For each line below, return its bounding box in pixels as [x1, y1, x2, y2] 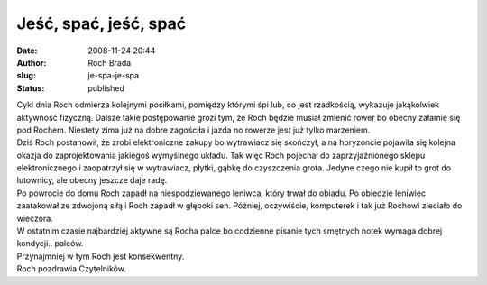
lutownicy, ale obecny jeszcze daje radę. [16, 175, 168, 186]
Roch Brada [87, 57, 132, 68]
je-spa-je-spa [87, 70, 140, 81]
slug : [16, 70, 36, 81]
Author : [16, 57, 47, 68]
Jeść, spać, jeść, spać [16, 14, 187, 33]
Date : [16, 45, 38, 56]
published [87, 82, 125, 94]
